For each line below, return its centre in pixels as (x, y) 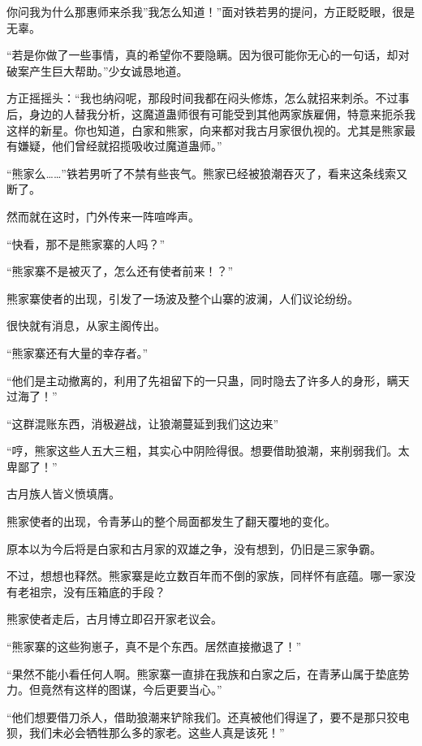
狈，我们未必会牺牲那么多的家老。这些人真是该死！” (146, 733)
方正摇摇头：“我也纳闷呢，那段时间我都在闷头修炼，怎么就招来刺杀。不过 (202, 98)
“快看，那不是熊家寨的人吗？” (86, 243)
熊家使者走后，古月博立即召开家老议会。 (114, 619)
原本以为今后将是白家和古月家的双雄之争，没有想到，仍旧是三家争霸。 (194, 548)
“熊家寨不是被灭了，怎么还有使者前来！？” (120, 271)
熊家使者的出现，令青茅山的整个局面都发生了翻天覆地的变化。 (171, 521)
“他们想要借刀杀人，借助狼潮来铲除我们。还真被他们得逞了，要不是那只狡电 (208, 716)
